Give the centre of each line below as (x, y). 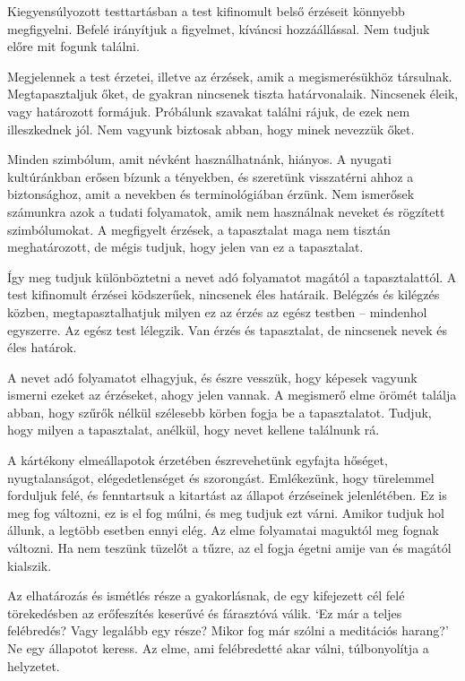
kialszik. (30, 565)
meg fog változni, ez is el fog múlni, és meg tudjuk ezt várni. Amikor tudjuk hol (226, 512)
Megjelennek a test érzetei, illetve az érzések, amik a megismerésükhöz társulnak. (230, 76)
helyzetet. (34, 665)
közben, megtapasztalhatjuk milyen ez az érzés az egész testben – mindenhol (217, 311)
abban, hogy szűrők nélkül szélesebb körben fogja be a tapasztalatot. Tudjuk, (220, 412)
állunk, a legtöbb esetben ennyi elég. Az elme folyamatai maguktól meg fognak (223, 530)
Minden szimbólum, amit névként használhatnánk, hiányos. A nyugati (199, 159)
